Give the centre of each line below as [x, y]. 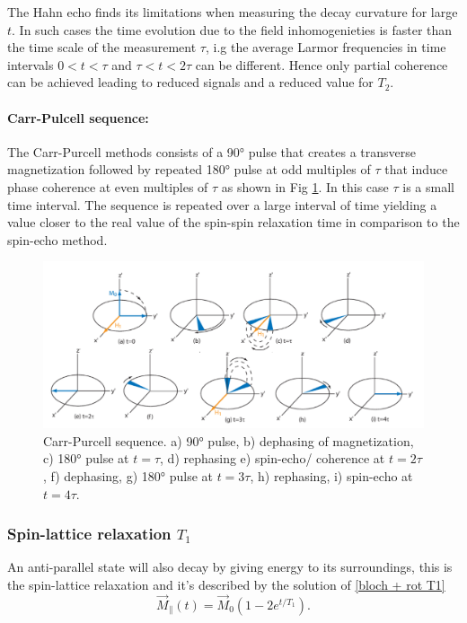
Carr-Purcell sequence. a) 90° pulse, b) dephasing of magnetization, [229, 440]
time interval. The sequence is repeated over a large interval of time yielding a [222, 204]
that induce [416, 169]
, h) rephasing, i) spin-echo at [331, 476]
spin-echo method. [57, 239]
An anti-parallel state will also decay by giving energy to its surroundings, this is [230, 567]
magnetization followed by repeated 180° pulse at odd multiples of [189, 169]
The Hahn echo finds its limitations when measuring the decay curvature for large [233, 12]
